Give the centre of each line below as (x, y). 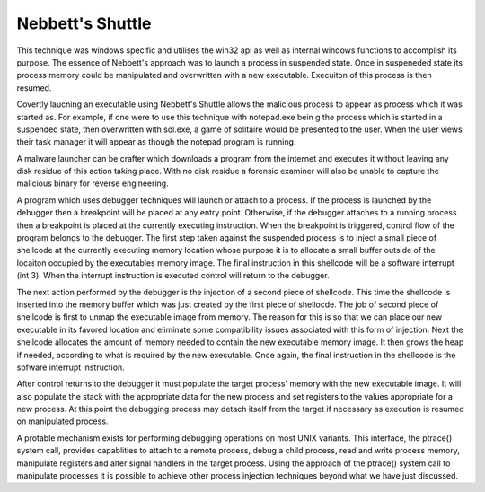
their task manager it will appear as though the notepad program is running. (156, 142)
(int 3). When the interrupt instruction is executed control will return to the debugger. (173, 276)
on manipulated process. (62, 421)
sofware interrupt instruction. (71, 367)
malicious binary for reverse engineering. (93, 183)
